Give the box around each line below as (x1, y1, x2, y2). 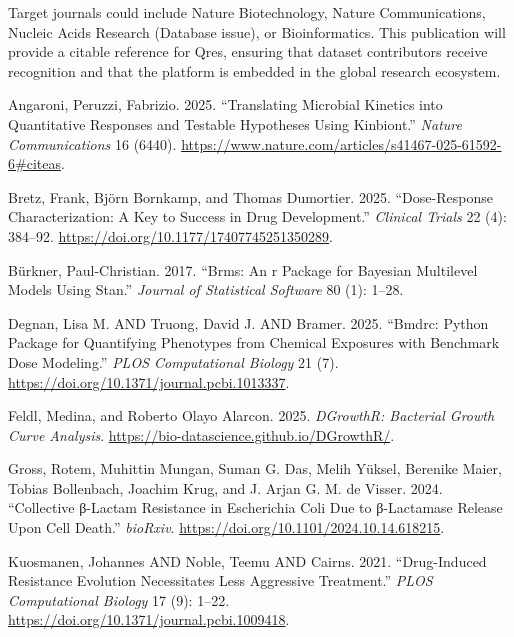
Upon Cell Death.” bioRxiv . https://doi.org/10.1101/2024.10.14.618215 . (8, 517, 445, 538)
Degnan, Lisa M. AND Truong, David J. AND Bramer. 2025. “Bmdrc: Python (8, 312, 489, 333)
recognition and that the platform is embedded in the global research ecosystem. (8, 60, 501, 81)
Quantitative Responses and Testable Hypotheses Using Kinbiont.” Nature (8, 113, 462, 134)
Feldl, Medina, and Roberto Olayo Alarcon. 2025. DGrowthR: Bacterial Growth (8, 405, 495, 426)
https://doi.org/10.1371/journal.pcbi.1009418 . (8, 609, 290, 630)
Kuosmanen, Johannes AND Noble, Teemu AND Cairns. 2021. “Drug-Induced (8, 550, 487, 571)
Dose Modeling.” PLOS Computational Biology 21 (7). (8, 351, 339, 372)
